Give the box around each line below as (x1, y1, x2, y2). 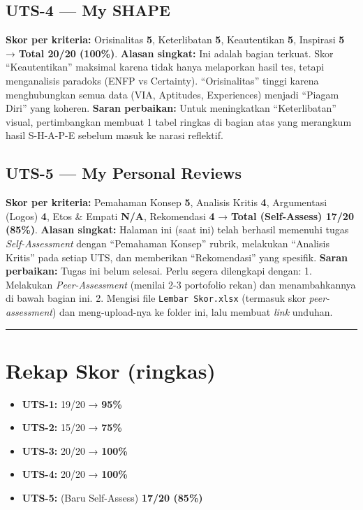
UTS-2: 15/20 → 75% (22, 420, 122, 435)
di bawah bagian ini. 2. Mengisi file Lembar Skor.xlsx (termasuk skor (6, 291, 306, 305)
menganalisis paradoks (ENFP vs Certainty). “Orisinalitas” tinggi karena (6, 73, 319, 87)
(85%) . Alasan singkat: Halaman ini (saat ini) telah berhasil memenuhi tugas (6, 222, 349, 237)
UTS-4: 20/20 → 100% (22, 467, 128, 481)
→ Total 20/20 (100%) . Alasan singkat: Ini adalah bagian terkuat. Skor (6, 45, 334, 60)
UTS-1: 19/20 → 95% (22, 396, 122, 411)
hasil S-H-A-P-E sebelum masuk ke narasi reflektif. (6, 128, 223, 143)
